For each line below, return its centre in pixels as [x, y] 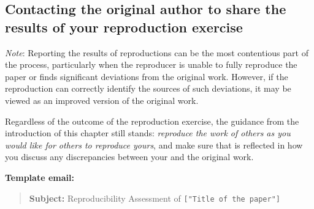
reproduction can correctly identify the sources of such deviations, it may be [148, 88]
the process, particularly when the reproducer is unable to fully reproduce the [151, 64]
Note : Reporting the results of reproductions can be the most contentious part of [157, 52]
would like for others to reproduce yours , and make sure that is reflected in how [154, 145]
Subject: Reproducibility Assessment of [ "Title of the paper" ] [155, 198]
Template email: [40, 177]
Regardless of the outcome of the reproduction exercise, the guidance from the [152, 121]
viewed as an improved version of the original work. [102, 100]
